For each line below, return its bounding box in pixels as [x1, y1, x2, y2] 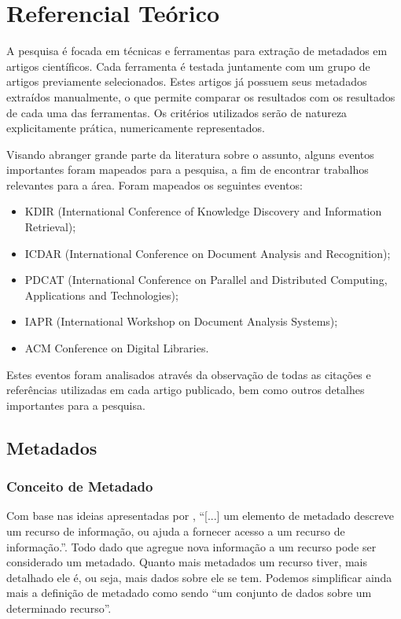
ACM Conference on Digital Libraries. [24, 340, 209, 356]
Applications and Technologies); [24, 286, 178, 303]
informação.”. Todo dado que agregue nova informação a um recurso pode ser [6, 538, 377, 555]
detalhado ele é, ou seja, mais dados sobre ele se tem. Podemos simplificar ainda [6, 569, 392, 585]
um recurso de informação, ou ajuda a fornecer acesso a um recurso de [6, 523, 345, 539]
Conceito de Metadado [6, 477, 153, 496]
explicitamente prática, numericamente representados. [6, 120, 265, 136]
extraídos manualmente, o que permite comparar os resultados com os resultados [6, 88, 395, 105]
